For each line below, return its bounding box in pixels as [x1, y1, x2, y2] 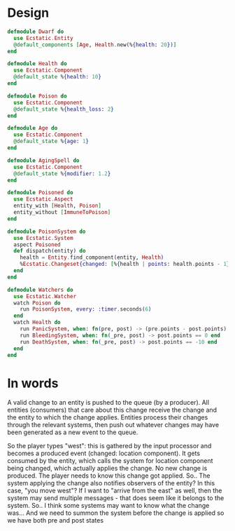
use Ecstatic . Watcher [13, 293, 77, 300]
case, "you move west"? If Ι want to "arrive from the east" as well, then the [7, 486, 222, 495]
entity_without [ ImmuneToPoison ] [13, 209, 111, 216]
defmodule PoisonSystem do [7, 228, 86, 235]
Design [7, 5, 50, 21]
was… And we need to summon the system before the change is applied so [7, 509, 225, 517]
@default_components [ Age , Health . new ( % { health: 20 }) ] [13, 41, 177, 48]
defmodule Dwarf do [7, 28, 64, 35]
